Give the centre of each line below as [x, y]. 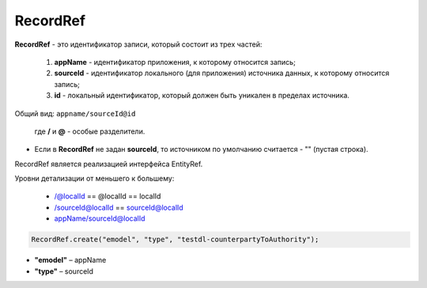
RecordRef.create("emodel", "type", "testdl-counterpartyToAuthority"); [175, 240]
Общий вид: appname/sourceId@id [75, 113]
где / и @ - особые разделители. [90, 131]
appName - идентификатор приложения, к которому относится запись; [175, 62]
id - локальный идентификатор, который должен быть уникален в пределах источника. [202, 96]
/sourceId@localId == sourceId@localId [119, 207]
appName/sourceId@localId [100, 218]
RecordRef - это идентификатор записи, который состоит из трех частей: [138, 44]
